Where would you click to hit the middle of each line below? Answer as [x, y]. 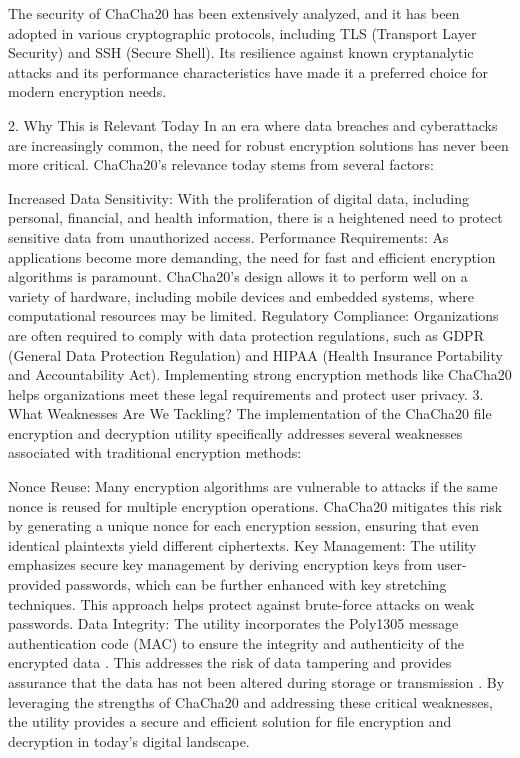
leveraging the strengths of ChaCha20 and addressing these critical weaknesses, [250, 701]
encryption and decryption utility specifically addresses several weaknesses [235, 432]
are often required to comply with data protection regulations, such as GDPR [246, 334]
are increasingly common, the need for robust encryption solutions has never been [258, 144]
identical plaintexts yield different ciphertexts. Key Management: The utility [242, 544]
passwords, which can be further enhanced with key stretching [256, 584]
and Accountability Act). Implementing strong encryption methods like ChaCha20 [260, 374]
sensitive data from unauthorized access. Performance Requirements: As [228, 236]
